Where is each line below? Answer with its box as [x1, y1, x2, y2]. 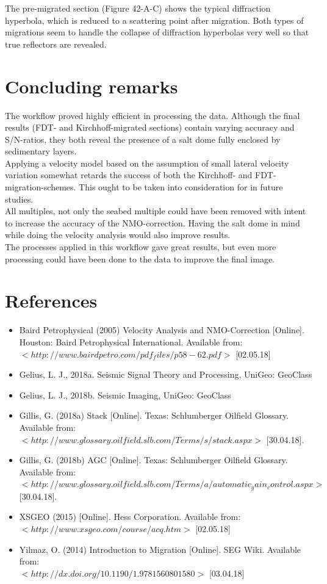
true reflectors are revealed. [5, 37, 107, 50]
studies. [5, 192, 34, 205]
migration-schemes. [5, 181, 76, 193]
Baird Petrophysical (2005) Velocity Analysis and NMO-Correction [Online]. [19, 323, 304, 336]
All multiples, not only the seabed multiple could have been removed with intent [5, 204, 306, 217]
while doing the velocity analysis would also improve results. [5, 228, 231, 241]
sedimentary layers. [5, 145, 77, 157]
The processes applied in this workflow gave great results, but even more [5, 240, 276, 253]
